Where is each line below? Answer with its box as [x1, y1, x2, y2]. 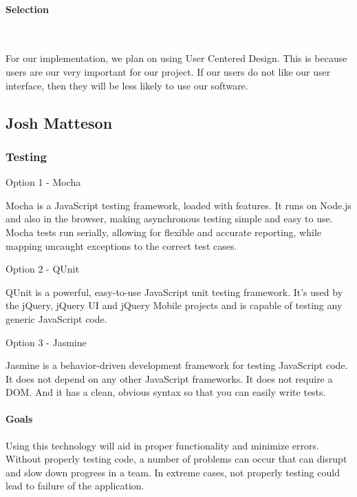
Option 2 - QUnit [6, 262, 79, 276]
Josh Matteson [6, 112, 113, 133]
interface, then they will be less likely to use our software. [6, 78, 248, 92]
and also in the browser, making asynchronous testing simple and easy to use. [6, 211, 333, 226]
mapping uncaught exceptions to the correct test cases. [6, 238, 237, 253]
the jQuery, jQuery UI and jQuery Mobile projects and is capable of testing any [6, 298, 343, 313]
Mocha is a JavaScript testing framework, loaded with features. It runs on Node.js [6, 198, 351, 212]
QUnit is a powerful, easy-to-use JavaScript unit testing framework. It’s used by [6, 284, 343, 299]
